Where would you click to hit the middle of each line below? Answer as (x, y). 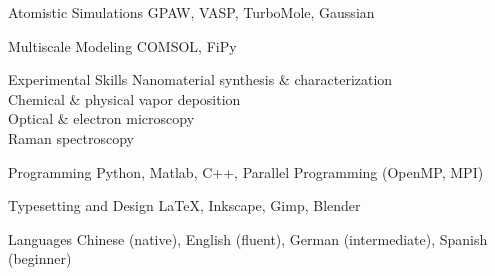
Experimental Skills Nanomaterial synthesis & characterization (200, 79)
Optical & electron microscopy (101, 118)
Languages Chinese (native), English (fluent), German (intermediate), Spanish (248, 238)
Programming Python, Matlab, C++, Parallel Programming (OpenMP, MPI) (246, 171)
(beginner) (40, 258)
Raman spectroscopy (71, 137)
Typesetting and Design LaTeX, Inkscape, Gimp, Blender (184, 205)
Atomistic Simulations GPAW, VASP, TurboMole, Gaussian (191, 12)
